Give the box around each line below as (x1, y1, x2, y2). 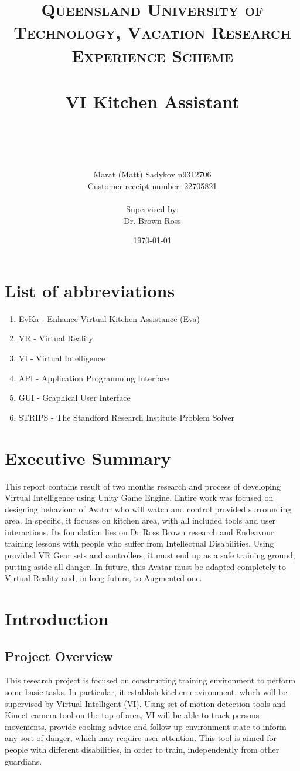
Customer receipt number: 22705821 (87, 179, 217, 192)
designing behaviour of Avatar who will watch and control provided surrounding (5, 502, 292, 515)
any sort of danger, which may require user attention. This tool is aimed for (5, 732, 277, 744)
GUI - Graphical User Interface (18, 391, 131, 404)
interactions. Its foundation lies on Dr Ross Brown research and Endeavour (5, 525, 274, 538)
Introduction (5, 606, 109, 631)
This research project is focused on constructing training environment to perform (5, 674, 296, 686)
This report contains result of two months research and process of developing (5, 480, 281, 492)
